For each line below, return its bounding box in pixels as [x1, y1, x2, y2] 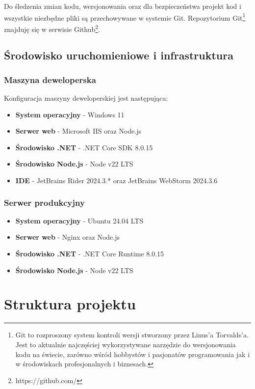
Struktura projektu [4, 294, 136, 314]
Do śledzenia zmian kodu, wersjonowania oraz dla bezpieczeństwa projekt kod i [4, 1, 241, 11]
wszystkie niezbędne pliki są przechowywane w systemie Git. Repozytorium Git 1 [4, 11, 246, 23]
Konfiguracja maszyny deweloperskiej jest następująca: [4, 93, 168, 103]
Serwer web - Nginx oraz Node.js [15, 232, 120, 242]
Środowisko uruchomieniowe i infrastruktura [4, 48, 233, 63]
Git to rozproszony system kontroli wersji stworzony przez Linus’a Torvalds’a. [15, 330, 249, 340]
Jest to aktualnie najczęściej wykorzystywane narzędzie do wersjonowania [15, 339, 236, 349]
